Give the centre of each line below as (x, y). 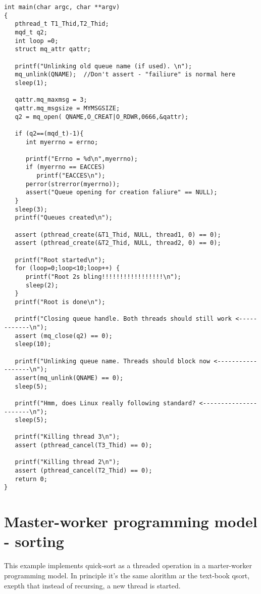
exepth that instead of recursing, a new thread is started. (92, 585)
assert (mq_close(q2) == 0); (64, 336)
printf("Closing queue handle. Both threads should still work (123, 319)
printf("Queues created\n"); (64, 218)
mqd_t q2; (31, 32)
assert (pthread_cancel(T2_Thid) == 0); (84, 471)
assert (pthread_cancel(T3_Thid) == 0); (84, 445)
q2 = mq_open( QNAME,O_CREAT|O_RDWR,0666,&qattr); (102, 117)
